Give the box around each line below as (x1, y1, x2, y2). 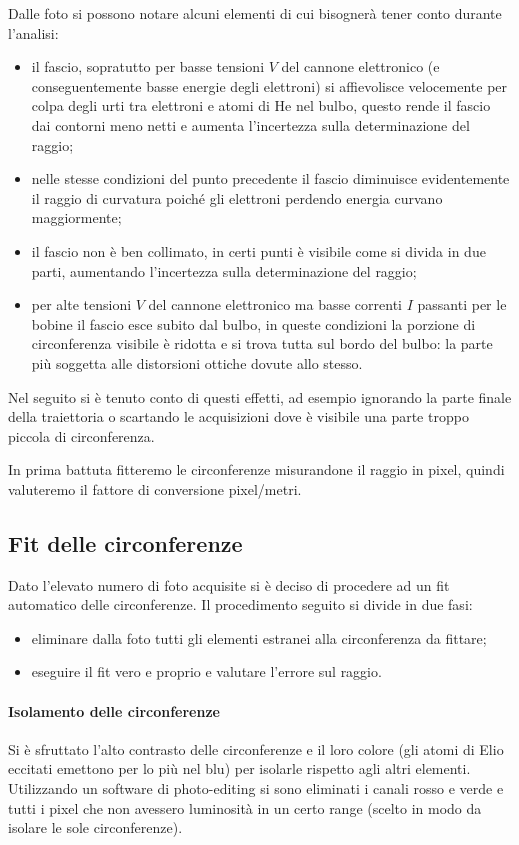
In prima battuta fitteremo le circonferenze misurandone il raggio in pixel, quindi (8, 459, 505, 480)
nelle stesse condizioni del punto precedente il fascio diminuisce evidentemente (31, 168, 510, 189)
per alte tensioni (31, 294, 132, 315)
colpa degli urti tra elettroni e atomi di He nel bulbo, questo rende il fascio (31, 95, 491, 116)
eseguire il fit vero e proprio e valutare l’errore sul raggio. (31, 661, 382, 682)
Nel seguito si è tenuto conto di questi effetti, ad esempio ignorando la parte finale (8, 386, 512, 407)
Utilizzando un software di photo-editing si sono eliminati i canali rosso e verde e (8, 778, 504, 799)
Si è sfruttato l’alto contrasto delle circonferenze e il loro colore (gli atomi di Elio (8, 738, 504, 759)
